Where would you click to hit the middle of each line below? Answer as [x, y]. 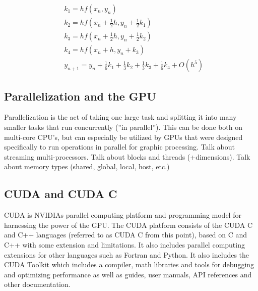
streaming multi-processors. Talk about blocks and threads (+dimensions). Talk [127, 156]
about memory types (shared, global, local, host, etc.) [87, 166]
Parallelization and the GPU [80, 96]
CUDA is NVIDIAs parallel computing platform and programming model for [123, 215]
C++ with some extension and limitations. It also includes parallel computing [124, 244]
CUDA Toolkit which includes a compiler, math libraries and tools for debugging [129, 264]
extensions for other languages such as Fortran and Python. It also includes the [127, 254]
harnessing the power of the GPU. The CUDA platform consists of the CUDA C [128, 225]
